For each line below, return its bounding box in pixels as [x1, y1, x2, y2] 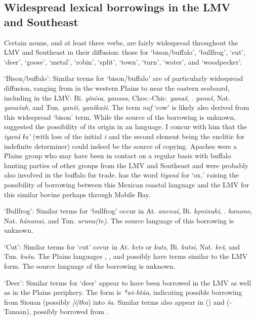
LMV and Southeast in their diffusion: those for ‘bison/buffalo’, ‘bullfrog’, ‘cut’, [4, 47, 246, 57]
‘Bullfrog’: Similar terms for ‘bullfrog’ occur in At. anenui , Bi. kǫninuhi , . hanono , [4, 206, 253, 216]
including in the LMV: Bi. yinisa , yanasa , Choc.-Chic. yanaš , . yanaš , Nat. [4, 92, 230, 103]
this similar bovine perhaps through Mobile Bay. [4, 189, 151, 199]
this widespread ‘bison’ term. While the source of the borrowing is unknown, [4, 111, 236, 122]
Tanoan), [4, 306, 31, 317]
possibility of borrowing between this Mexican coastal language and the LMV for [4, 179, 250, 189]
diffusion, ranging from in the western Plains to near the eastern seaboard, [4, 82, 230, 93]
